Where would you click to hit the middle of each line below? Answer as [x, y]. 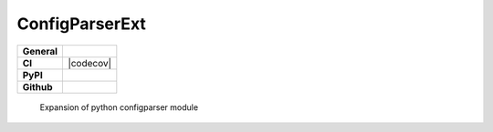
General [40, 51]
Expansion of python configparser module [119, 107]
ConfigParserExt [81, 24]
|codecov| [90, 63]
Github [37, 86]
